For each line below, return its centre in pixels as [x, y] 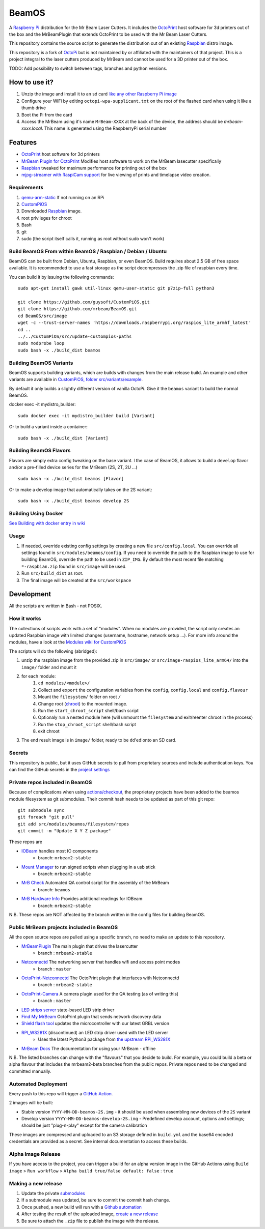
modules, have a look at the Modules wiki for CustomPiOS [68, 642]
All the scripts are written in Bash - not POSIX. [56, 606]
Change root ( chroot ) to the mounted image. [83, 703]
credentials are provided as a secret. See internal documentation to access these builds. [98, 1141]
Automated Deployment [38, 1084]
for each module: [39, 676]
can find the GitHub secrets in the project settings [59, 770]
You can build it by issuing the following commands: [62, 277]
